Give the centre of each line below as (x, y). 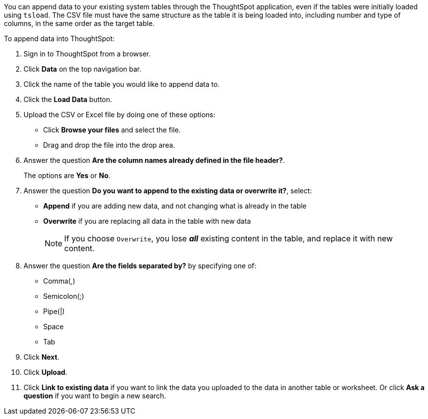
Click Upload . (46, 372)
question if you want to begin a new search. (95, 396)
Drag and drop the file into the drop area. (109, 145)
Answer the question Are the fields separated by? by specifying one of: (140, 266)
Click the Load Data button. (68, 99)
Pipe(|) (54, 311)
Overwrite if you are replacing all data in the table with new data (147, 221)
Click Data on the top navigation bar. (83, 69)
